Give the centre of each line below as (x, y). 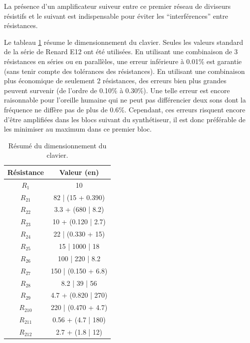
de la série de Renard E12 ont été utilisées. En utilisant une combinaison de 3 (121, 51)
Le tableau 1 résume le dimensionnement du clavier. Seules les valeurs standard (124, 42)
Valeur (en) (79, 172)
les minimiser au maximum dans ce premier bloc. (78, 129)
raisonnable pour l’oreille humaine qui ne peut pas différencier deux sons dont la (125, 100)
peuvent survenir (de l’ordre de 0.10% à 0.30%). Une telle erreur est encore (117, 90)
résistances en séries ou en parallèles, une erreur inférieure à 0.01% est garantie (123, 61)
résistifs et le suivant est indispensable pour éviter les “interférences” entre (116, 16)
